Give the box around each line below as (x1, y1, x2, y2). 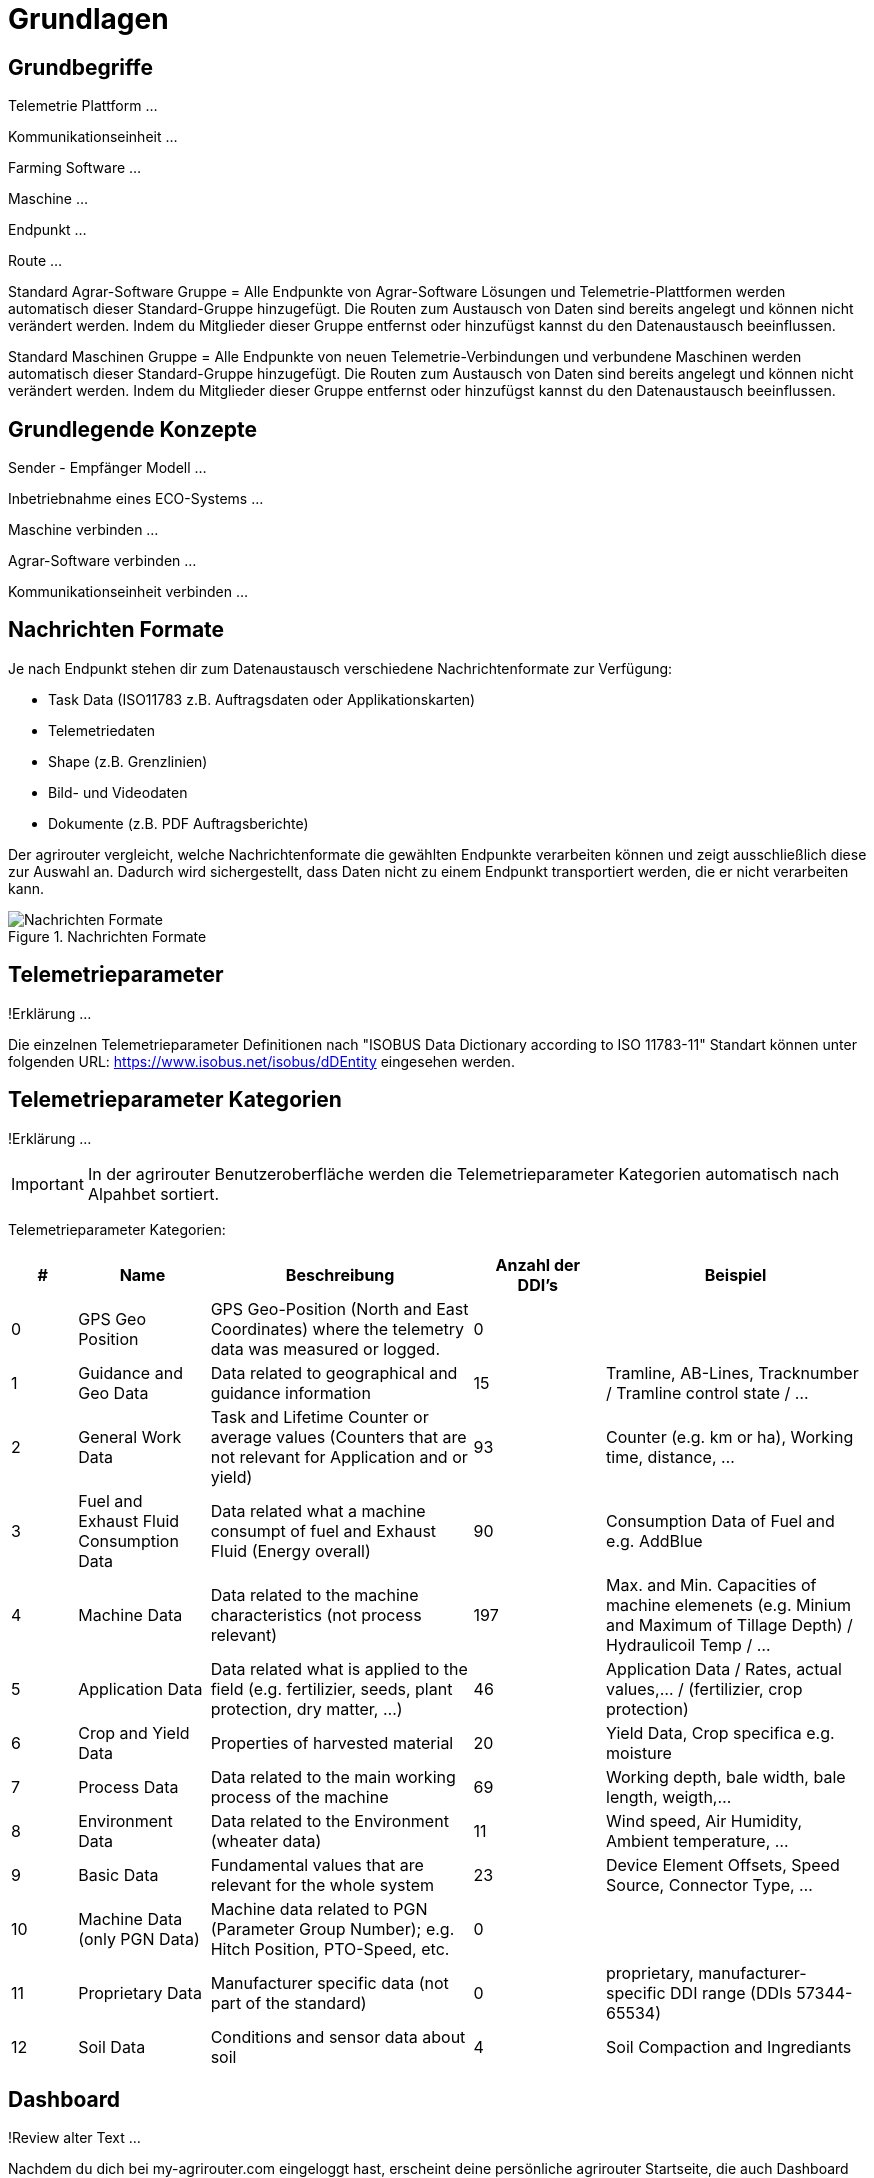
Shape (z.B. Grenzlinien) (48, 752, 208, 770)
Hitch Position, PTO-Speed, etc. (210, 1938, 450, 1959)
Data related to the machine (210, 1584, 419, 1605)
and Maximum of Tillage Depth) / (606, 1614, 853, 1635)
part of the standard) (210, 1992, 367, 2013)
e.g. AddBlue (606, 1530, 703, 1551)
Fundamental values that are (210, 1854, 424, 1875)
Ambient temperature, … (606, 1830, 789, 1851)
